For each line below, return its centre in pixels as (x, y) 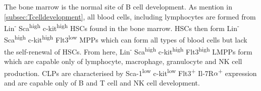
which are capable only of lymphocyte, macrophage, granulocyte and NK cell (123, 61)
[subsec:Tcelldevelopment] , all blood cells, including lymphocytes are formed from (130, 16)
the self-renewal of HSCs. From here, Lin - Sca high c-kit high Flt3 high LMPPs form (128, 50)
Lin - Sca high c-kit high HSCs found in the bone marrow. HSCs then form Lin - (122, 27)
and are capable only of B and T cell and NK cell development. (102, 82)
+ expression (238, 72)
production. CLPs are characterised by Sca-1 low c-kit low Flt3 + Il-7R (109, 72)
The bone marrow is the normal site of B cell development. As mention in (118, 6)
